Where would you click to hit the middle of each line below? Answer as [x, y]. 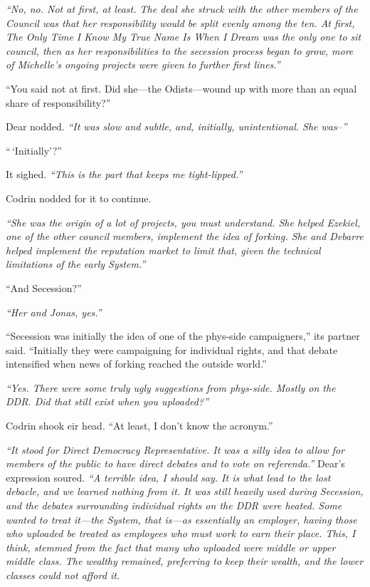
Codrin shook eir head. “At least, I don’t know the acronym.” [139, 426]
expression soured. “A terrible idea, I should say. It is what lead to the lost [168, 477]
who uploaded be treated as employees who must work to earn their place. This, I [181, 533]
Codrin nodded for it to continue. [79, 198]
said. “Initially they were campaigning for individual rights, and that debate [172, 349]
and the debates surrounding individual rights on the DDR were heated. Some [174, 505]
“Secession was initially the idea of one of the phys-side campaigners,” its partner [183, 336]
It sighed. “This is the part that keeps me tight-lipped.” [124, 174]
